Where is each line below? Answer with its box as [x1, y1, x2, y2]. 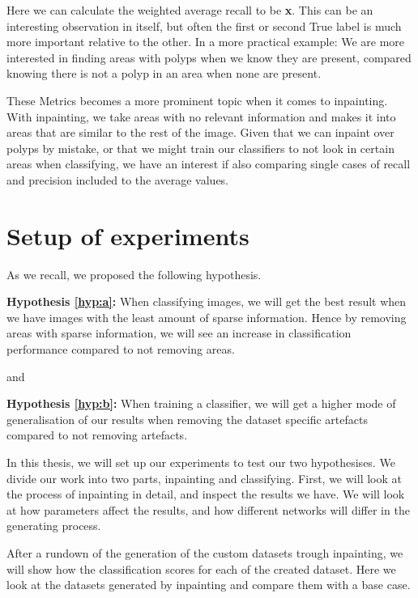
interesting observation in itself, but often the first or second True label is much [6, 17, 402, 34]
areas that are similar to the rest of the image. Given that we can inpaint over [6, 124, 395, 141]
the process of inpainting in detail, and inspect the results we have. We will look [6, 486, 405, 503]
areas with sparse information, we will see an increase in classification [6, 324, 352, 341]
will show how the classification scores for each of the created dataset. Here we [6, 560, 396, 577]
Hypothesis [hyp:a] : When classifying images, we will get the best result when [6, 293, 407, 310]
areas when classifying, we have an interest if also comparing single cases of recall [6, 155, 411, 172]
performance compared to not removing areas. [6, 341, 235, 358]
